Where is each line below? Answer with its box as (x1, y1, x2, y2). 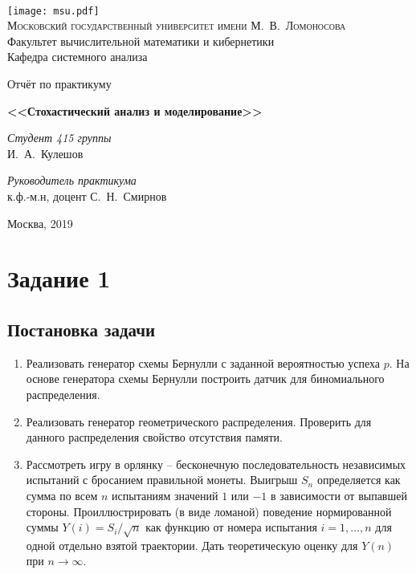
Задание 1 (7, 262, 111, 295)
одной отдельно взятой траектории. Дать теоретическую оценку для (26, 536, 358, 553)
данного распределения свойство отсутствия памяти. (26, 429, 283, 446)
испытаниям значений (112, 486, 218, 503)
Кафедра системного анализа (7, 48, 148, 65)
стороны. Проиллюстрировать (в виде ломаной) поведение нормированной (26, 503, 392, 519)
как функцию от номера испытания (145, 519, 317, 535)
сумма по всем (26, 486, 98, 503)
